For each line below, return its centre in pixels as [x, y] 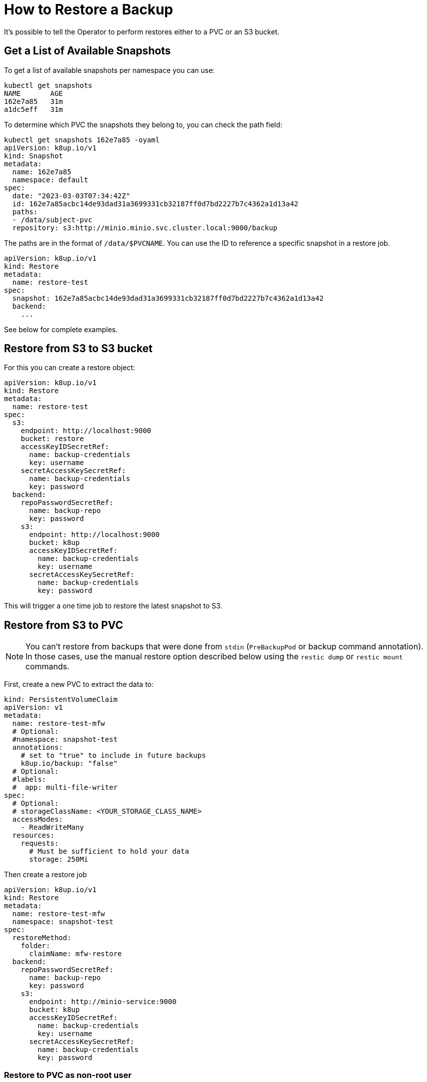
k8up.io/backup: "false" [69, 764]
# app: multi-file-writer [65, 788]
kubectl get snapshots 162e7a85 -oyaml [82, 140]
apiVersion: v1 [34, 708]
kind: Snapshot [34, 156]
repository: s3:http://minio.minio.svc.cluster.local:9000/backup [145, 228]
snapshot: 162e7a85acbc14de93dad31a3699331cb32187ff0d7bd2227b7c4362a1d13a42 [168, 298]
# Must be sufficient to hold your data [109, 851]
